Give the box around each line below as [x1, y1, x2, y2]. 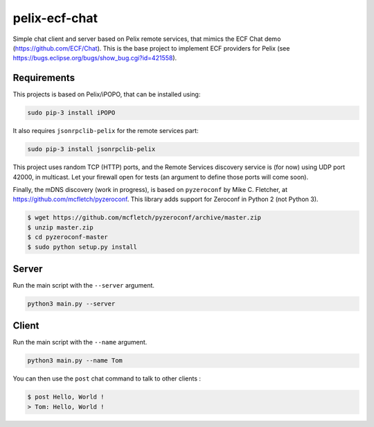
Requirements [12, 72, 75, 84]
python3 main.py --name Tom [27, 357, 123, 365]
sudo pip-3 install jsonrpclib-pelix [27, 146, 156, 153]
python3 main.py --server [27, 299, 116, 308]
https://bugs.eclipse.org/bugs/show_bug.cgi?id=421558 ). [12, 54, 177, 62]
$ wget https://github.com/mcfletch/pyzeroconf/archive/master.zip [27, 214, 262, 222]
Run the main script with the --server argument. [12, 281, 155, 289]
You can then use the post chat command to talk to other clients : [12, 374, 201, 383]
